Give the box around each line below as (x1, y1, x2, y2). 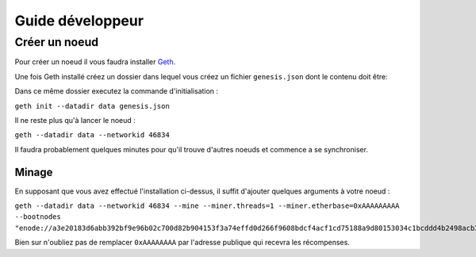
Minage (14, 165, 53, 178)
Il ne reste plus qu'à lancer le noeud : (14, 115, 136, 125)
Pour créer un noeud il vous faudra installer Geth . (14, 57, 176, 67)
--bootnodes (14, 213, 61, 221)
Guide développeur (14, 12, 144, 29)
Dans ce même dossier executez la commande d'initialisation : (14, 86, 218, 96)
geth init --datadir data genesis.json (14, 102, 170, 110)
